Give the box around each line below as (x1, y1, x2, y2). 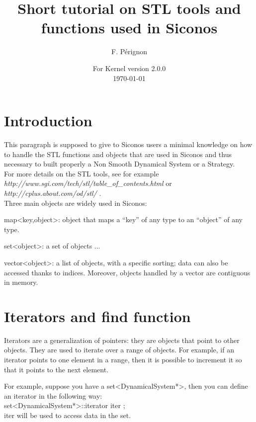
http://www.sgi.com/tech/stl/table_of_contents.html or (4, 178, 172, 188)
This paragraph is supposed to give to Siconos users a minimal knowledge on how (4, 139, 253, 150)
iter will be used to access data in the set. (4, 410, 131, 421)
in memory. (4, 277, 38, 287)
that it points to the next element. (4, 364, 109, 374)
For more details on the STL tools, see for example (4, 168, 159, 178)
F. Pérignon (111, 46, 147, 57)
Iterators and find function (4, 306, 191, 326)
